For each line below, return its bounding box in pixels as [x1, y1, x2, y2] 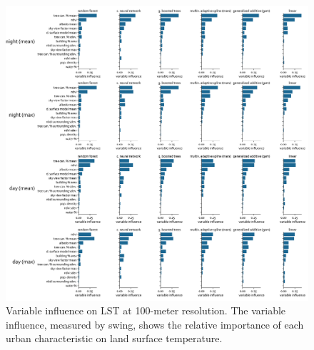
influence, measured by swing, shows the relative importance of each [6, 316, 304, 331]
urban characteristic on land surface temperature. [6, 331, 223, 346]
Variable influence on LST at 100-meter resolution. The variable [6, 303, 286, 318]
